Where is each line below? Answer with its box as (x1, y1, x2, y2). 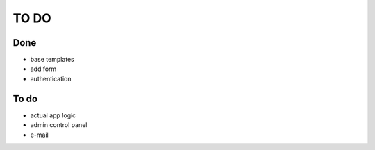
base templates (30, 56, 74, 64)
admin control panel (30, 121, 87, 129)
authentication (30, 74, 72, 83)
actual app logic (30, 111, 76, 119)
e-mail (30, 131, 49, 139)
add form (30, 65, 57, 73)
